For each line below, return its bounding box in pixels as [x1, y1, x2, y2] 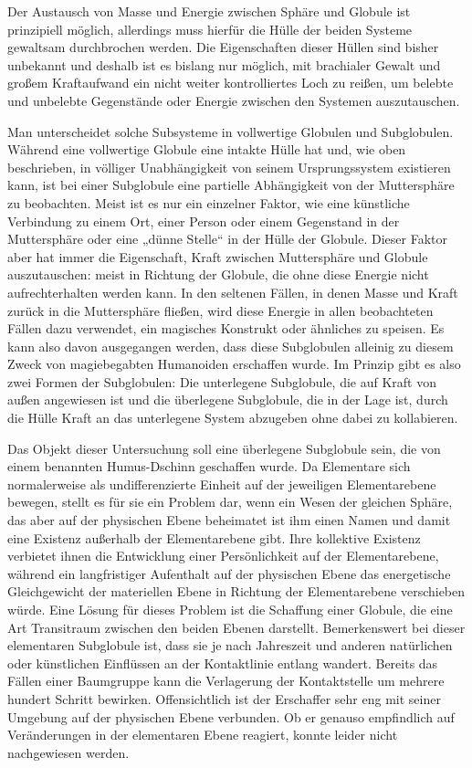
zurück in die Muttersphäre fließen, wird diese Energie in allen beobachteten [7, 300, 434, 320]
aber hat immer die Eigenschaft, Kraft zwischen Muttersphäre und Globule [7, 247, 428, 266]
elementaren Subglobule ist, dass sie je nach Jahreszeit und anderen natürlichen [7, 636, 453, 655]
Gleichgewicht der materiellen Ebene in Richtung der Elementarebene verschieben [7, 582, 466, 601]
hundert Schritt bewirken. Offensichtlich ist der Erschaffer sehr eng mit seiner [7, 689, 441, 708]
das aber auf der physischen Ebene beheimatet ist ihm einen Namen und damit [7, 510, 451, 530]
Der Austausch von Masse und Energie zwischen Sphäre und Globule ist [7, 2, 411, 20]
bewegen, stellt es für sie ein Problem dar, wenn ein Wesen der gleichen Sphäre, [7, 492, 453, 511]
